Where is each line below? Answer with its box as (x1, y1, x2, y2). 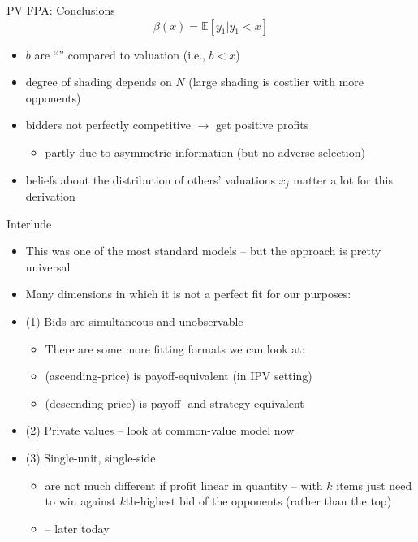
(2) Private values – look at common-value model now (25, 422, 295, 439)
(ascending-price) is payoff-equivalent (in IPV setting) (45, 367, 312, 384)
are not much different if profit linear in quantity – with (45, 476, 323, 493)
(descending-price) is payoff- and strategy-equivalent (45, 394, 304, 411)
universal (25, 258, 71, 275)
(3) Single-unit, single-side (25, 449, 156, 466)
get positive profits (216, 116, 309, 133)
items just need (336, 476, 412, 493)
